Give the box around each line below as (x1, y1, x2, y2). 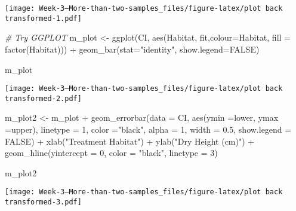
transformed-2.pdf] (5, 94, 82, 103)
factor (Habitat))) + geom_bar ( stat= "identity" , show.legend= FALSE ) (5, 42, 260, 55)
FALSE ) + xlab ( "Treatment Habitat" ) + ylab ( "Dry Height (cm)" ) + (5, 134, 255, 147)
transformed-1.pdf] (5, 14, 82, 23)
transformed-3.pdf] (5, 198, 82, 207)
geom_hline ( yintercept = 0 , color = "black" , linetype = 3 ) (5, 146, 218, 159)
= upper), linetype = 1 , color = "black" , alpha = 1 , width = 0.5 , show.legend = (5, 123, 292, 135)
